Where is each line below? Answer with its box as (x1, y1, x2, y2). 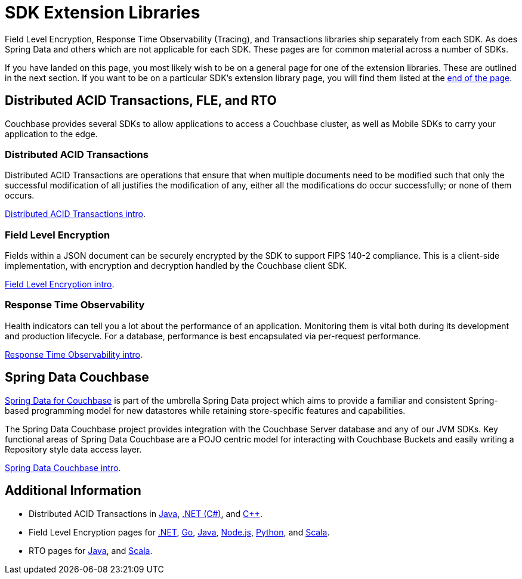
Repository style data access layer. (5, 444, 142, 454)
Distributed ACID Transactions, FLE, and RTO (5, 93, 277, 109)
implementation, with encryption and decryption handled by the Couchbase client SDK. (5, 261, 347, 271)
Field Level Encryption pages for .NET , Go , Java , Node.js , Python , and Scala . (29, 527, 330, 537)
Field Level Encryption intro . (5, 279, 115, 290)
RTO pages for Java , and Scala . (29, 545, 153, 556)
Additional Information (5, 483, 141, 499)
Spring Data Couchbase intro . (5, 462, 121, 473)
